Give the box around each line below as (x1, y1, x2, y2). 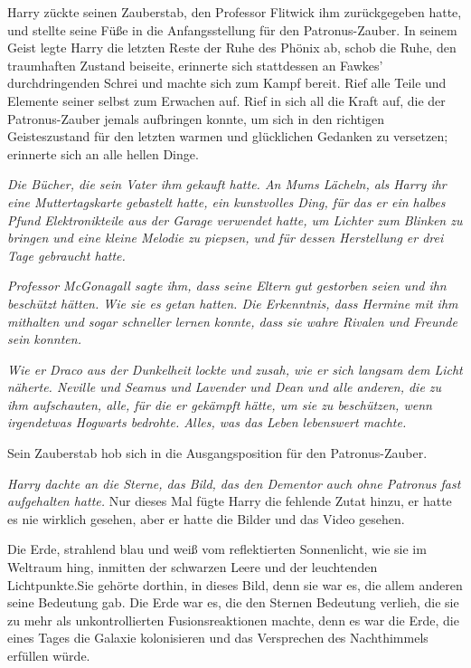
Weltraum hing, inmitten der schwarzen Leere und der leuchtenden (7, 558, 378, 577)
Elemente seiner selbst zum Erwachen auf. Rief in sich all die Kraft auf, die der (7, 91, 446, 110)
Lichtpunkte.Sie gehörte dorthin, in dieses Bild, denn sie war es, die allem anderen (7, 575, 463, 594)
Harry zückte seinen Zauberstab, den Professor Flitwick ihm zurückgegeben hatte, (7, 3, 462, 21)
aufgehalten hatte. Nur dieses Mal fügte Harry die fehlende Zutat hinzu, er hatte (7, 491, 452, 511)
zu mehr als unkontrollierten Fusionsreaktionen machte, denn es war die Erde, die (7, 610, 459, 629)
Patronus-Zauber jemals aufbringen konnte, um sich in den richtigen (7, 109, 385, 128)
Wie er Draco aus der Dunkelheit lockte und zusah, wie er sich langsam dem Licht (7, 359, 463, 378)
